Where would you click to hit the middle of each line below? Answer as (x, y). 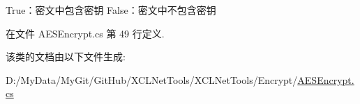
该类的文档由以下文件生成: (66, 57)
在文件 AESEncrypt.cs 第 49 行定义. (85, 33)
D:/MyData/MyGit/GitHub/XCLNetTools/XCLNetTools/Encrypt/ (152, 79)
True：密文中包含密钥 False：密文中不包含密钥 (111, 10)
